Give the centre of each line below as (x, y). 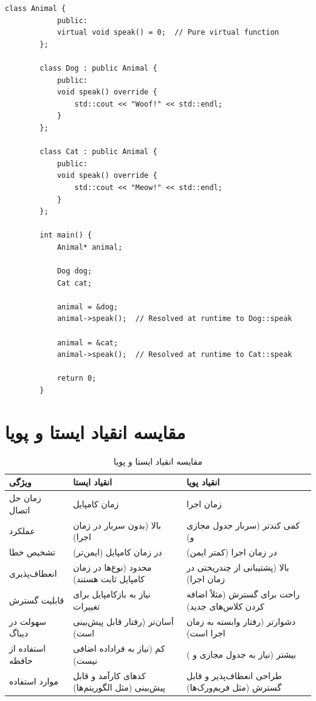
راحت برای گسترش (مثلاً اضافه (243, 594)
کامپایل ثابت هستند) (109, 579)
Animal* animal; (90, 247)
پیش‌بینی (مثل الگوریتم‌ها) (119, 687)
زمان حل (25, 498)
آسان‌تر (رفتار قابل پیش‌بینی (123, 621)
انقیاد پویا (203, 482)
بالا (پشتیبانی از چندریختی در (238, 567)
